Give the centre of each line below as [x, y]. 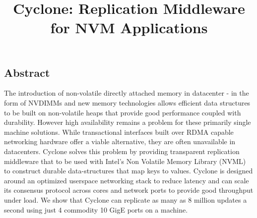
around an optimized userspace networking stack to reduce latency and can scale [127, 180]
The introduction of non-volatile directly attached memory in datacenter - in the [127, 93]
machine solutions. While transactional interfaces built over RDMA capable [119, 132]
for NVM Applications [129, 27]
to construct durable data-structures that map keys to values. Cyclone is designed [128, 171]
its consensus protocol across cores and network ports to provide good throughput [129, 190]
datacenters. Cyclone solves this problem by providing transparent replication [122, 151]
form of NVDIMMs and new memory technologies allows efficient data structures [127, 102]
